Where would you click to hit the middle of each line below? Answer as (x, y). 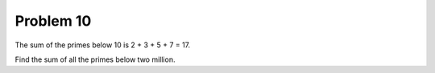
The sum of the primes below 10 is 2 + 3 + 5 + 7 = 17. (103, 45)
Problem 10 (53, 21)
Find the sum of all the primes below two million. (95, 59)
